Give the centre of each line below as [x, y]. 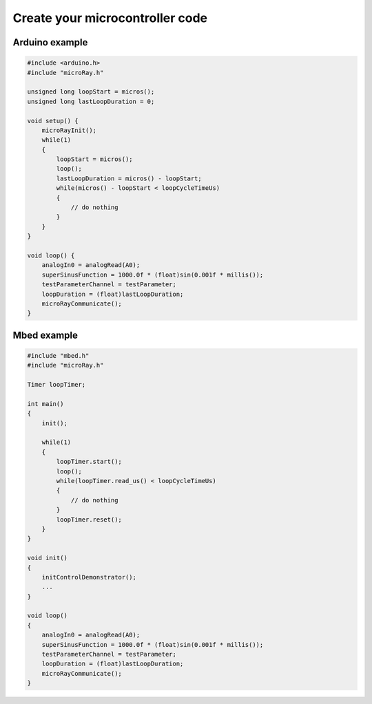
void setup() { [53, 121]
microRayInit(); [69, 130]
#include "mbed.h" [58, 355]
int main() [45, 404]
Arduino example [50, 42]
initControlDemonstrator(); [89, 577]
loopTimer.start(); [89, 462]
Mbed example [45, 335]
